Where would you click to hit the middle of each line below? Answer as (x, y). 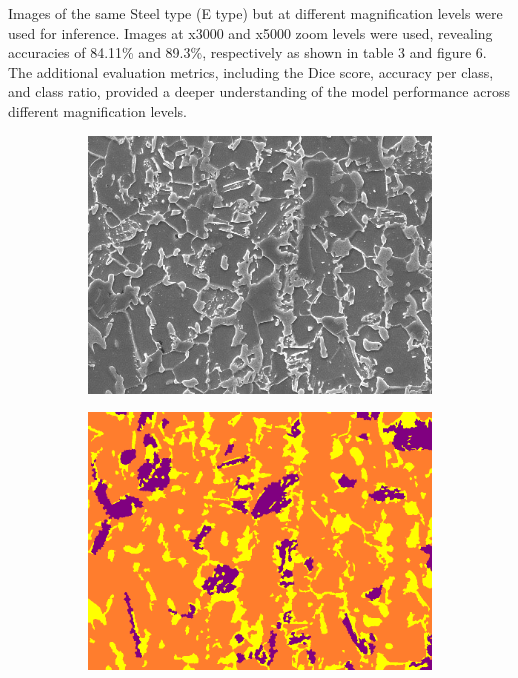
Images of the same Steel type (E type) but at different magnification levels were (255, 13)
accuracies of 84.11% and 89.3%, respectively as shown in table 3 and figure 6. (247, 52)
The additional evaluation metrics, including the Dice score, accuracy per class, (251, 71)
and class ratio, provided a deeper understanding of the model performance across (259, 91)
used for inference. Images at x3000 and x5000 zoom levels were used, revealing (250, 32)
